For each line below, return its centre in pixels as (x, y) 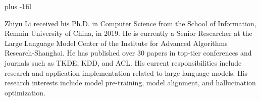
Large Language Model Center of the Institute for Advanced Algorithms (116, 43)
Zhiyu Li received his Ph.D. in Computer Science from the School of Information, (131, 23)
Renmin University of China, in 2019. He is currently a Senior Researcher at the (128, 33)
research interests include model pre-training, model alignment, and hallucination (130, 83)
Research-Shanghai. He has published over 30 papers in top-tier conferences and (128, 53)
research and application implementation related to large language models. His (126, 72)
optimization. (25, 92)
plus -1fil (18, 6)
